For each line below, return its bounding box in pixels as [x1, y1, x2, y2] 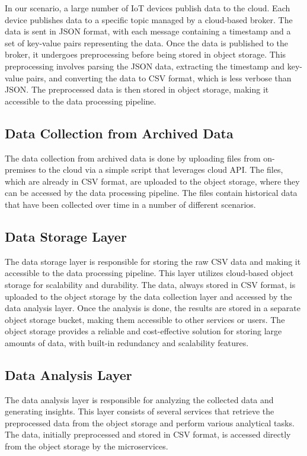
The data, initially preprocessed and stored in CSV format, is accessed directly [5, 428, 291, 441]
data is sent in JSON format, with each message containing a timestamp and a [5, 25, 291, 37]
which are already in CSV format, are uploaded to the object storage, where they [5, 175, 300, 187]
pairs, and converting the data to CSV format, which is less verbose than [26, 71, 292, 84]
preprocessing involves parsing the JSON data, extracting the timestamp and [5, 59, 285, 72]
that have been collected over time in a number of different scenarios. [5, 198, 256, 210]
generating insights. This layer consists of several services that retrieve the [5, 405, 274, 417]
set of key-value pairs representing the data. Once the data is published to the [5, 36, 289, 49]
